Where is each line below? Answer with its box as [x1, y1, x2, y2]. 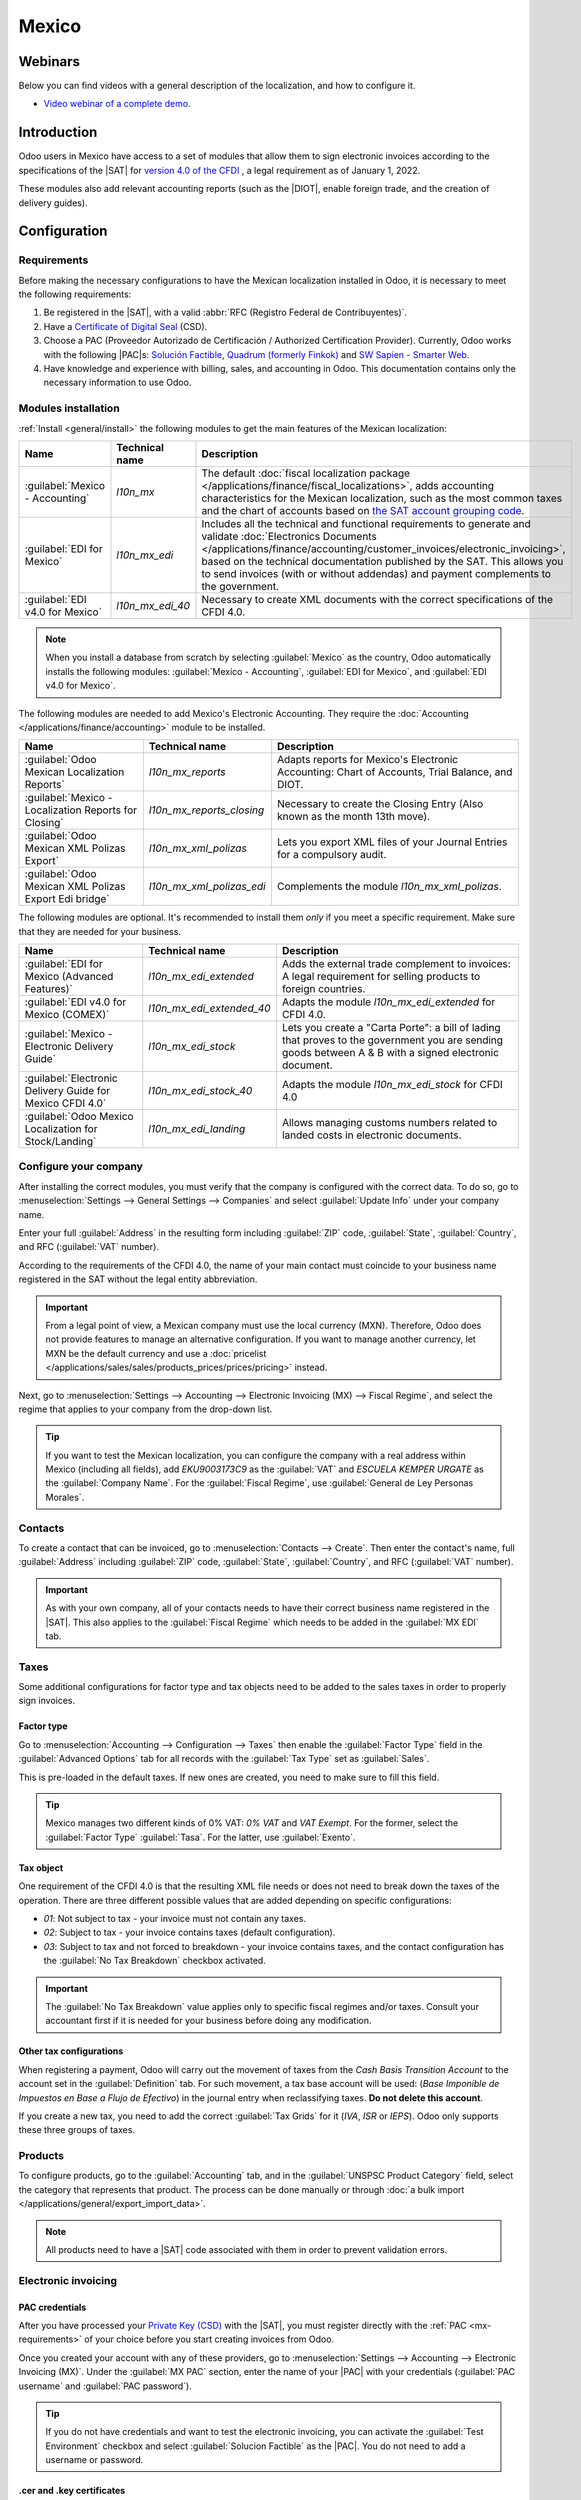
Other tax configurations [18, 2045, 124, 2057]
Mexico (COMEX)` [24, 1008, 110, 1022]
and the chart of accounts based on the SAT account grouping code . [201, 503, 525, 517]
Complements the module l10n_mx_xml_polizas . [276, 880, 502, 894]
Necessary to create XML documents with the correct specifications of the [201, 592, 554, 606]
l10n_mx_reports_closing [148, 803, 265, 817]
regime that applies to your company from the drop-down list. [18, 1403, 273, 1415]
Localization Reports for [24, 803, 138, 817]
